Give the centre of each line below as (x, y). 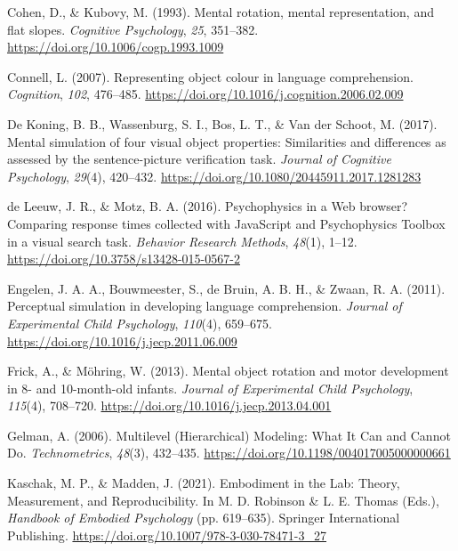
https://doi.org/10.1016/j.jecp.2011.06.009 (122, 340)
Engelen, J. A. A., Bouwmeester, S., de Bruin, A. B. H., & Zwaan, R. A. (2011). (226, 288)
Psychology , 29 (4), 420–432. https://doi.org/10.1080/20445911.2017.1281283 (214, 176)
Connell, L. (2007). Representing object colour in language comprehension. (210, 76)
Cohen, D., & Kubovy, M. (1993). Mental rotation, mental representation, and (221, 12)
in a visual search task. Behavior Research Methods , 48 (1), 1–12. (182, 241)
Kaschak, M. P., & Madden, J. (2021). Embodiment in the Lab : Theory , (204, 483)
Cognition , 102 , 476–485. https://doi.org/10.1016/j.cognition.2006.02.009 (205, 94)
